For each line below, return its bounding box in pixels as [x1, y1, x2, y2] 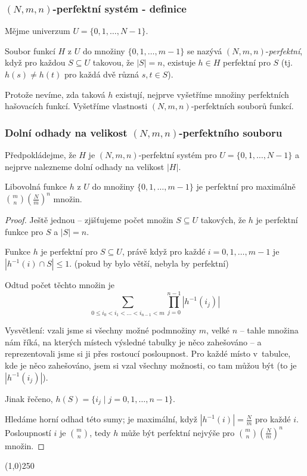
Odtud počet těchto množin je [5, 279, 114, 291]
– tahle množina [240, 324, 299, 336]
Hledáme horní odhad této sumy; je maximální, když [5, 413, 197, 425]
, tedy [89, 426, 111, 438]
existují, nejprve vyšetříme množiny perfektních [116, 88, 289, 100]
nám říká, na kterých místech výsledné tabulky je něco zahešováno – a [5, 335, 262, 348]
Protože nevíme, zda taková [5, 88, 106, 100]
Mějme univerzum [5, 24, 70, 37]
